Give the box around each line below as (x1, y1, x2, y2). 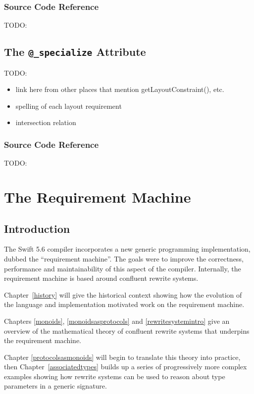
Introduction (4, 220, 70, 236)
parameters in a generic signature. (4, 381, 107, 391)
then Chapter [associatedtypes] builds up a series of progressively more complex (4, 361, 247, 372)
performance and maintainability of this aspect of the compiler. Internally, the (4, 263, 241, 273)
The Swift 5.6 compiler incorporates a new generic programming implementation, (4, 244, 251, 254)
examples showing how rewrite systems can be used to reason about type (4, 371, 225, 381)
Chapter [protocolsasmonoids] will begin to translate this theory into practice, (4, 351, 241, 362)
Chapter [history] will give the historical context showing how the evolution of (4, 289, 242, 300)
